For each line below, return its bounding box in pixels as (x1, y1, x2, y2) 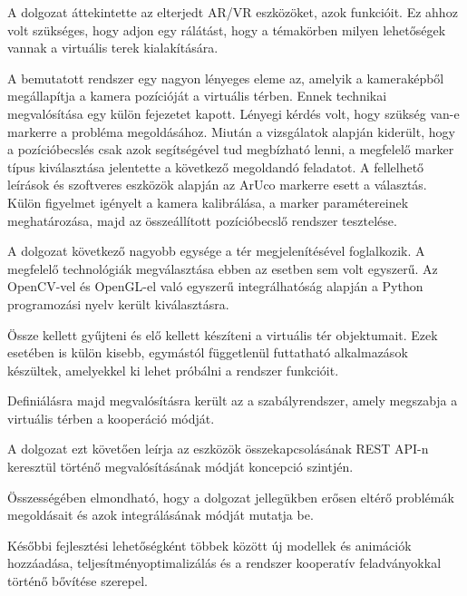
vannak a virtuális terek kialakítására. (7, 38, 219, 57)
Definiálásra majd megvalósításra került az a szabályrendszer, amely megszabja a (7, 391, 458, 410)
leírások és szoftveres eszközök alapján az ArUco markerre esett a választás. (7, 175, 427, 194)
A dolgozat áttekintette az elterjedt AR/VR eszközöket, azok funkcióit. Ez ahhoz (7, 3, 458, 21)
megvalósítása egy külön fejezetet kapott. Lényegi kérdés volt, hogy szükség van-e (7, 103, 460, 122)
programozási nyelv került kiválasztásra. (7, 294, 229, 313)
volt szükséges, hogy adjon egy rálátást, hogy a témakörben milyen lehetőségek (7, 20, 446, 39)
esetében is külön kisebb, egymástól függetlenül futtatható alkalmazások (7, 343, 408, 362)
